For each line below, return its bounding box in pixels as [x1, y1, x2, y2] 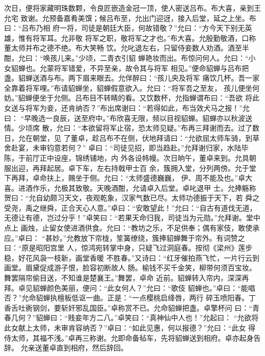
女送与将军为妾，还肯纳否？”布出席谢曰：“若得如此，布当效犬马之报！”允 [4, 102, 250, 113]
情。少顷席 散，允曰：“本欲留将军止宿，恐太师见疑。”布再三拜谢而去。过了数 [4, 122, 259, 133]
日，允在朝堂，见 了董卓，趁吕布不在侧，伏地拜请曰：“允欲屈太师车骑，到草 [4, 132, 260, 143]
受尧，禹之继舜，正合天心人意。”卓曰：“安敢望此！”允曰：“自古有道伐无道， [4, 202, 257, 213]
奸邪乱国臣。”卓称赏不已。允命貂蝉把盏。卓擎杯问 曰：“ [68, 302, 252, 313]
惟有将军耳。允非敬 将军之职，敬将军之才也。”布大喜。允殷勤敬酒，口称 [18, 32, 256, 43]
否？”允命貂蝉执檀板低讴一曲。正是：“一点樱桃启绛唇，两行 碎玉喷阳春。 [4, 292, 249, 303]
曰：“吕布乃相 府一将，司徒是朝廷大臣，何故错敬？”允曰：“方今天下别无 [4, 22, 245, 33]
